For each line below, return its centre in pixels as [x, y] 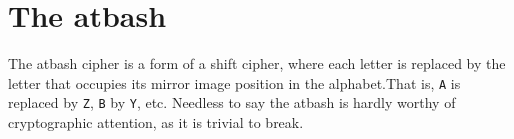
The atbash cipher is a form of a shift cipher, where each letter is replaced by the [257, 63]
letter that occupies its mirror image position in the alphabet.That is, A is [234, 82]
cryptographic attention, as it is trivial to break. [156, 122]
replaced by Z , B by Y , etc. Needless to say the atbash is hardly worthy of [232, 102]
